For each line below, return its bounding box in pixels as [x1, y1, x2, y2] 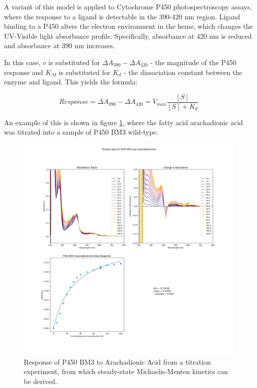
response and [4, 67, 44, 77]
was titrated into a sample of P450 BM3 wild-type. [4, 127, 158, 137]
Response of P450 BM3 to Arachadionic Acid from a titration [24, 356, 211, 367]
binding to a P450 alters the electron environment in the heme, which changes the [4, 21, 253, 31]
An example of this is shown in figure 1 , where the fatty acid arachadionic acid [4, 117, 243, 127]
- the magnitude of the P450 [150, 57, 236, 67]
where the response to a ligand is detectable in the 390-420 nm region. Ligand [4, 11, 240, 21]
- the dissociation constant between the [123, 67, 243, 77]
